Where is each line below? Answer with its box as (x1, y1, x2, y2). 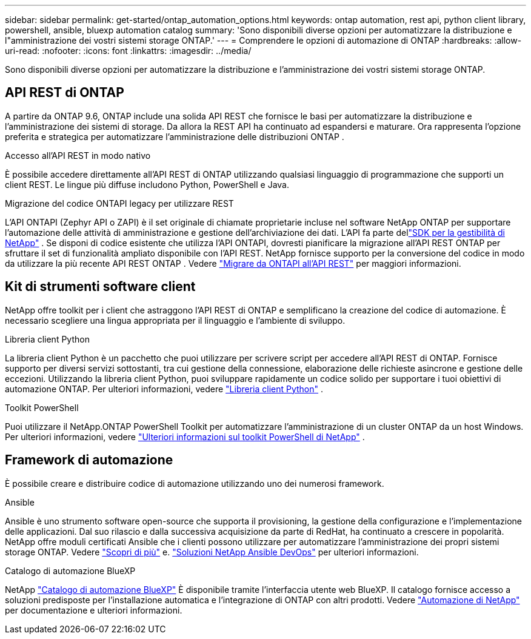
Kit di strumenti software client (5, 279, 196, 295)
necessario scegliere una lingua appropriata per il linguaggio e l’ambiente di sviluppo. (5, 315, 346, 326)
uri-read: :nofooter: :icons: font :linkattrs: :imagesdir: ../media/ (5, 45, 252, 56)
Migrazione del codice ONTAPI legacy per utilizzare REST (5, 198, 234, 209)
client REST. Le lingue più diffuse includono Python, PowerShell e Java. (5, 179, 289, 190)
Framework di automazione (5, 452, 173, 468)
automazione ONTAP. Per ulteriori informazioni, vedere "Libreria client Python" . (5, 383, 324, 394)
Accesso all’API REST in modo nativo (5, 150, 151, 161)
